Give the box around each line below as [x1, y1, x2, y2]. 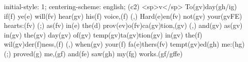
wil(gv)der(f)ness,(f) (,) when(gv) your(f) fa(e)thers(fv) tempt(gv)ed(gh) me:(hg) [4, 39, 245, 49]
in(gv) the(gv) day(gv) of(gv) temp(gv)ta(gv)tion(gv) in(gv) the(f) [4, 29, 202, 39]
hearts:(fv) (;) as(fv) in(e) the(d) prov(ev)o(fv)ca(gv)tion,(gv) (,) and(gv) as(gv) [4, 20, 243, 30]
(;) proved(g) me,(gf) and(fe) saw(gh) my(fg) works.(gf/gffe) [4, 48, 183, 58]
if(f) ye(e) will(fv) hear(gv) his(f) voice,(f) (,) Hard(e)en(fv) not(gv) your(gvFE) [4, 11, 242, 21]
